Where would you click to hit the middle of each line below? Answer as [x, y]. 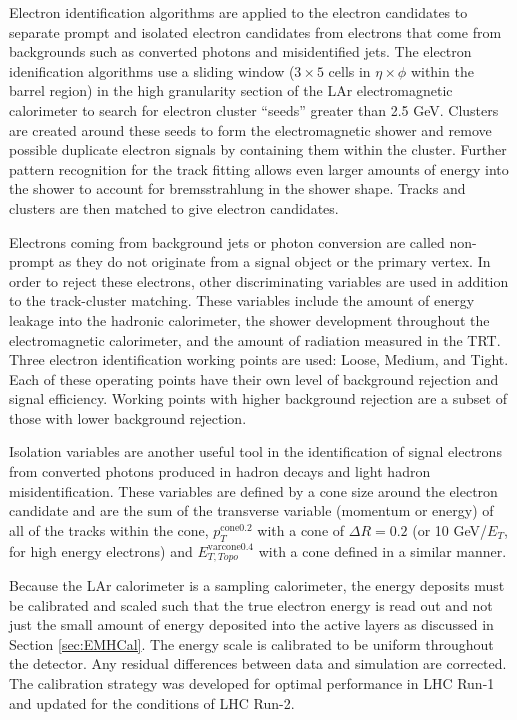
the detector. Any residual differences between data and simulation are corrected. [258, 663]
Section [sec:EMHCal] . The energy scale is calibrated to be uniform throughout [251, 643]
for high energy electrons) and [101, 550]
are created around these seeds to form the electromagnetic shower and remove [250, 129]
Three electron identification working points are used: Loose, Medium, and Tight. [259, 359]
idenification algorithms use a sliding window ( [152, 70]
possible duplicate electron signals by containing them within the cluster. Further [258, 149]
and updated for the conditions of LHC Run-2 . [152, 702]
